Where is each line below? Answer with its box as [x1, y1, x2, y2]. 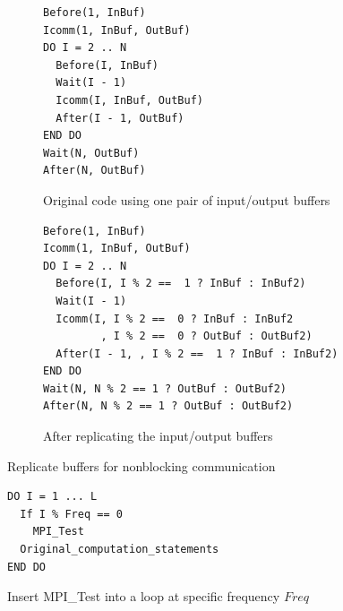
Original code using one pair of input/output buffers [43, 190, 330, 209]
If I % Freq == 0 [20, 507, 123, 521]
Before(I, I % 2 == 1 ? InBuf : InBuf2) [56, 277, 306, 290]
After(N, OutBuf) [43, 164, 146, 177]
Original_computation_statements [20, 543, 219, 556]
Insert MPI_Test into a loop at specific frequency [7, 587, 280, 606]
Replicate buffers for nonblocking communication [7, 456, 276, 475]
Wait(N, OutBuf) [43, 146, 140, 159]
